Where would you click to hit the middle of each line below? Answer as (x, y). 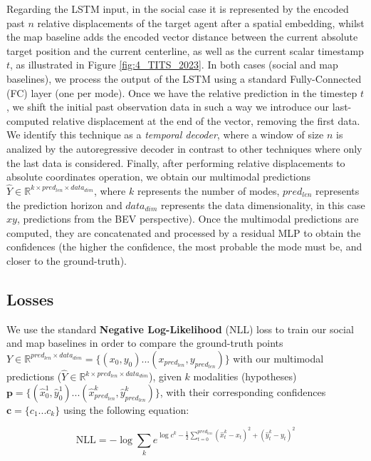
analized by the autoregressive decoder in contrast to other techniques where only (184, 148)
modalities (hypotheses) (245, 376)
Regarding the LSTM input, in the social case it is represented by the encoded (178, 9)
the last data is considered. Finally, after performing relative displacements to (176, 162)
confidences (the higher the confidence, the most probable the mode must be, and (184, 247)
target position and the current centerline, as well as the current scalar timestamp (185, 50)
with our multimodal (278, 358)
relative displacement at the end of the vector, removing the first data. (206, 120)
